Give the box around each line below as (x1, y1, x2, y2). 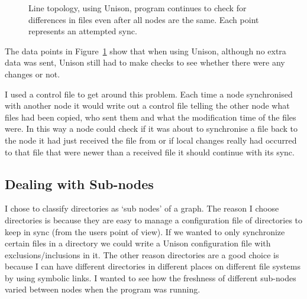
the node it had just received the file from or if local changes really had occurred (5, 134, 297, 146)
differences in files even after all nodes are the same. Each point (28, 13, 259, 25)
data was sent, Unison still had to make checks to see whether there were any (5, 56, 285, 69)
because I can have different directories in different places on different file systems (5, 260, 300, 272)
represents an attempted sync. (28, 25, 137, 37)
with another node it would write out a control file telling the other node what (5, 99, 290, 112)
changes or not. (5, 67, 60, 80)
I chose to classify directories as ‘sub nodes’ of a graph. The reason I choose (5, 202, 279, 214)
